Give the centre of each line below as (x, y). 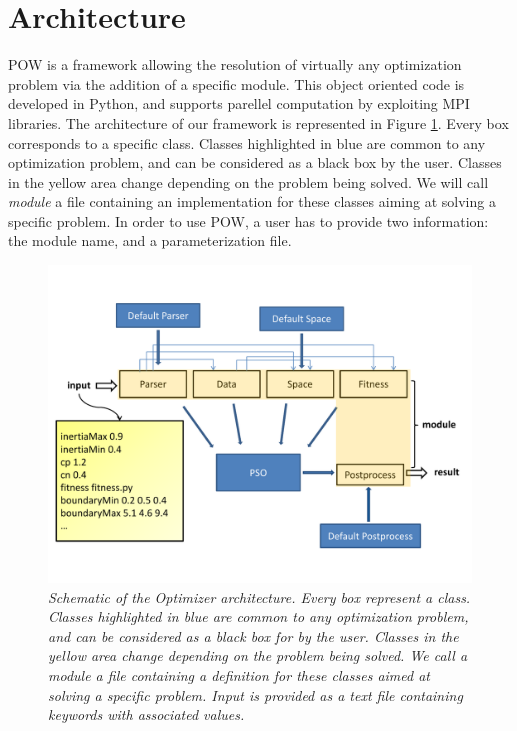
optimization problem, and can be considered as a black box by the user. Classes (255, 162)
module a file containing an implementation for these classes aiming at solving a (252, 201)
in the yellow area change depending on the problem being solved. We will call (248, 181)
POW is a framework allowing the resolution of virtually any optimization (235, 64)
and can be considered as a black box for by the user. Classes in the (253, 635)
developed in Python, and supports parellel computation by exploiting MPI (239, 103)
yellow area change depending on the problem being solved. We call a (258, 655)
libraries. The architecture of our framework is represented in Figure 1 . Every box (258, 122)
